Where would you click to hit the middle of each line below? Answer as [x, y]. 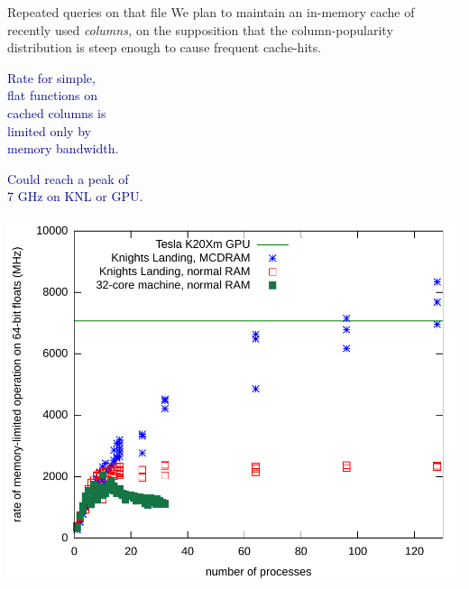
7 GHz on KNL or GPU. [75, 196]
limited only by [49, 130]
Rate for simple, [51, 77]
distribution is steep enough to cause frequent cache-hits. [165, 47]
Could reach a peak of [68, 178]
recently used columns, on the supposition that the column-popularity [200, 29]
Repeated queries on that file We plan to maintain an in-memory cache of [211, 12]
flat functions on [53, 95]
